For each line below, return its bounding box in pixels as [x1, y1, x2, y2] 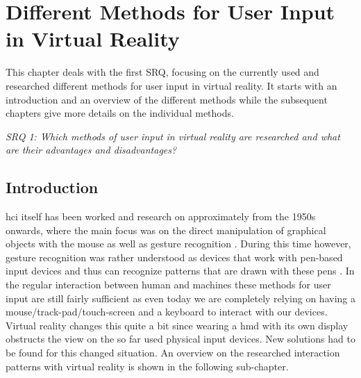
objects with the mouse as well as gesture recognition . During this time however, [6, 236, 351, 251]
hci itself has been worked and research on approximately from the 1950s [6, 209, 316, 224]
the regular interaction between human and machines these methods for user [6, 277, 331, 292]
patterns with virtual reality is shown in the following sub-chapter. [6, 359, 289, 373]
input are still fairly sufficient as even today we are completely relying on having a [6, 290, 355, 305]
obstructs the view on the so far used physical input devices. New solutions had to [6, 331, 355, 346]
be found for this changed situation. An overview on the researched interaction [6, 345, 340, 360]
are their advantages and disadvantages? [6, 142, 177, 157]
